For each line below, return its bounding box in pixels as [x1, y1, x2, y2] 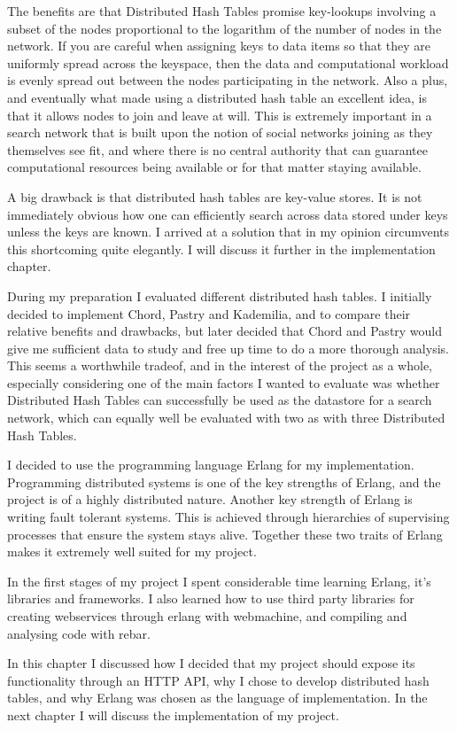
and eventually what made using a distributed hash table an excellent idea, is [7, 88, 428, 106]
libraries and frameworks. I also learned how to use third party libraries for [7, 589, 414, 608]
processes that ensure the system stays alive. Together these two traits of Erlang [7, 524, 443, 543]
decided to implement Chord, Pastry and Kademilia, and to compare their [7, 304, 411, 322]
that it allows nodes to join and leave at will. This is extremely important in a [7, 105, 432, 124]
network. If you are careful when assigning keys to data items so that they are [7, 36, 431, 55]
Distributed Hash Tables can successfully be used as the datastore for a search [7, 391, 432, 409]
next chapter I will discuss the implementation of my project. [7, 705, 339, 724]
